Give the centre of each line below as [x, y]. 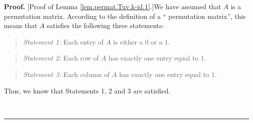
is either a [128, 41]
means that [21, 25]
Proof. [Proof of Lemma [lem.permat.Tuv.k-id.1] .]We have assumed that [113, 6]
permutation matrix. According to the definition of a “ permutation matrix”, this [125, 16]
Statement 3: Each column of [66, 74]
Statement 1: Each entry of [63, 41]
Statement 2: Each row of [61, 58]
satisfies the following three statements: [105, 25]
